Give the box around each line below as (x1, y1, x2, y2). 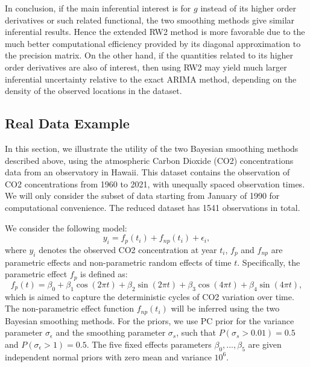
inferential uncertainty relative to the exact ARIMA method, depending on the (5, 72, 297, 85)
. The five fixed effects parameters (86, 337, 212, 350)
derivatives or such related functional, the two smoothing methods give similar (5, 13, 295, 26)
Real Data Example (5, 114, 130, 133)
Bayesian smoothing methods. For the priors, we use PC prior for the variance (5, 314, 294, 327)
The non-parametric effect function (5, 302, 134, 315)
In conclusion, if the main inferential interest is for (5, 2, 191, 14)
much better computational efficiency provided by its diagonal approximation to (5, 37, 301, 49)
